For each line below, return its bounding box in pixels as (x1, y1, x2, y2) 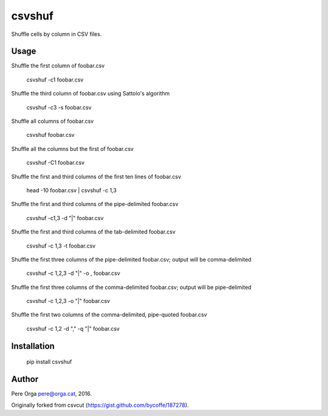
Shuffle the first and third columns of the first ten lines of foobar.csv (11, 173, 182, 180)
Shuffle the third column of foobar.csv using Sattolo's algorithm (11, 90, 170, 97)
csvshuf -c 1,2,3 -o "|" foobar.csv (26, 297, 111, 305)
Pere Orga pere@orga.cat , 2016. (11, 390, 92, 398)
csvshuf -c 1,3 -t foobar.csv (26, 242, 96, 249)
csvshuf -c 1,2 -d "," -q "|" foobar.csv (26, 325, 120, 332)
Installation (11, 341, 55, 351)
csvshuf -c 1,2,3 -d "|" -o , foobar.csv (26, 269, 121, 277)
